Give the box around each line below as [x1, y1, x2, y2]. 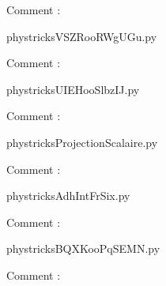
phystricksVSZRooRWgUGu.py [6, 28, 157, 44]
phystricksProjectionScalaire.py [6, 134, 158, 150]
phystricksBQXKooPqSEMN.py [6, 240, 160, 257]
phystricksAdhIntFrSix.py [6, 187, 130, 204]
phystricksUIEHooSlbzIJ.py [6, 81, 140, 97]
